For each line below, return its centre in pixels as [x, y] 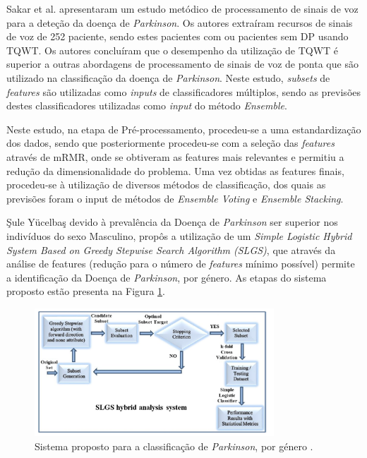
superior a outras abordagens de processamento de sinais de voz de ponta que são [182, 64]
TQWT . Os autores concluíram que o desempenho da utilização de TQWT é [173, 50]
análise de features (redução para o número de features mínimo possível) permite [181, 264]
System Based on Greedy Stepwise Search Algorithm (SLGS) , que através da [171, 249]
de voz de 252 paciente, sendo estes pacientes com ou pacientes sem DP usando [178, 36]
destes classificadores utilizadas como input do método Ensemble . [147, 106]
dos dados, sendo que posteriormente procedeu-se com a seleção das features [170, 143]
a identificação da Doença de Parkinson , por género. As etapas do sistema [167, 277]
